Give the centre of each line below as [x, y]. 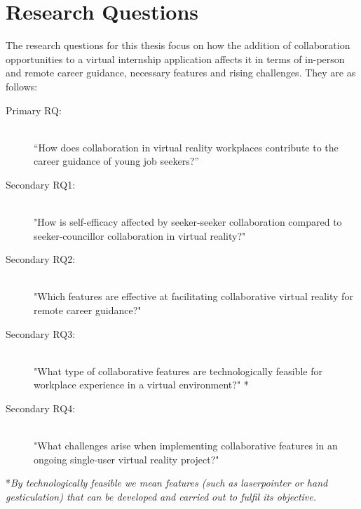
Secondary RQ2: [41, 259]
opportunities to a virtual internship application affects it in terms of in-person [175, 59]
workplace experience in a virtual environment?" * [141, 385]
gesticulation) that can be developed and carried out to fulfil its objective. [161, 496]
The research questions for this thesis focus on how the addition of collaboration [178, 45]
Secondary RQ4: [41, 408]
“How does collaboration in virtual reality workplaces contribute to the [186, 147]
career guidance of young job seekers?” [116, 161]
